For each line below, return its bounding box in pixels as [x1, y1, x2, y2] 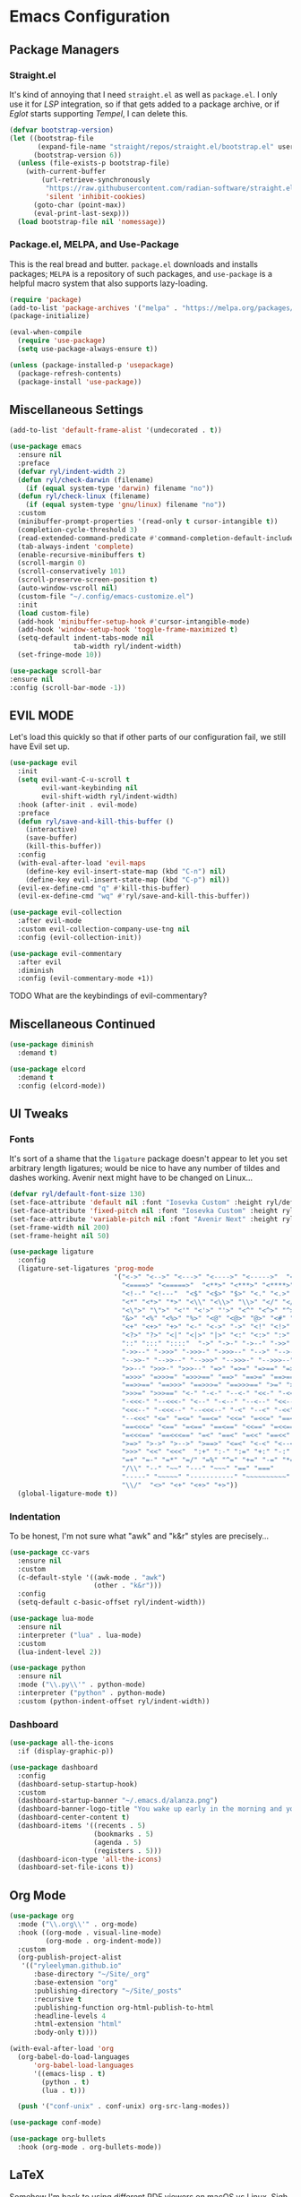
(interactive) [25, 825, 78, 834]
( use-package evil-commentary [9, 949, 123, 958]
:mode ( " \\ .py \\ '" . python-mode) [17, 1680, 146, 1690]
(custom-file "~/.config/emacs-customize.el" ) [17, 591, 194, 601]
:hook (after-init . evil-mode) [17, 800, 139, 809]
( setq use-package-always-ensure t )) [17, 345, 159, 354]
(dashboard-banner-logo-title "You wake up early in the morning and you [17, 1805, 298, 1814]
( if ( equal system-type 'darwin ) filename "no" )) [25, 484, 215, 493]
